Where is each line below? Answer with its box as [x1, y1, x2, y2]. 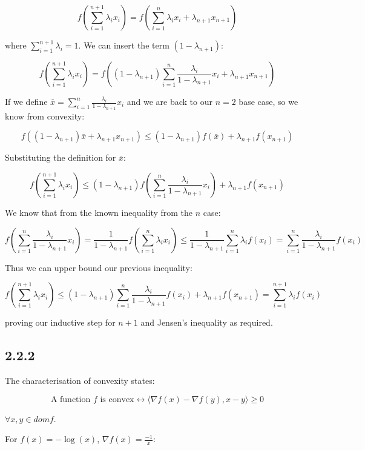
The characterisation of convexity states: [5, 374, 155, 386]
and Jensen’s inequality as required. [140, 316, 273, 329]
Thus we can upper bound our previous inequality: [5, 261, 192, 274]
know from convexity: [5, 109, 85, 122]
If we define [5, 95, 48, 107]
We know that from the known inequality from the [5, 206, 193, 218]
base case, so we [238, 95, 298, 107]
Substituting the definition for [5, 151, 116, 164]
